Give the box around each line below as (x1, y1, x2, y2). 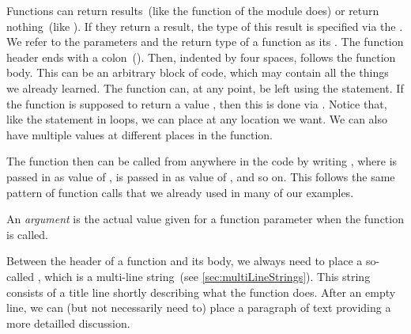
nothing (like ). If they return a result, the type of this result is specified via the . (6, 17, 403, 34)
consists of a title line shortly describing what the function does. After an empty (6, 283, 396, 300)
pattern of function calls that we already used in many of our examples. (6, 184, 354, 200)
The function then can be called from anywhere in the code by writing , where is (6, 153, 398, 169)
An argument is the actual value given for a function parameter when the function (6, 211, 404, 227)
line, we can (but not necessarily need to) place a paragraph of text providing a (6, 299, 391, 316)
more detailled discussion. (6, 314, 130, 331)
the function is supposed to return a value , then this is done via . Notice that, (6, 95, 387, 112)
